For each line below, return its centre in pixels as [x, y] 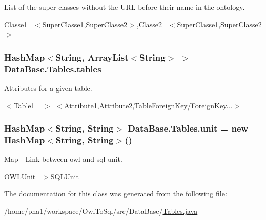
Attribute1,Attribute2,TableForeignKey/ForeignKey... [148, 105]
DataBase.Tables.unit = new [188, 128]
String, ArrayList [92, 57]
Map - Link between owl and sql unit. [63, 159]
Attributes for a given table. [48, 88]
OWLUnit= [23, 176]
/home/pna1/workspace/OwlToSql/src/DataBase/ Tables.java [101, 211]
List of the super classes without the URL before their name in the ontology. [125, 7]
